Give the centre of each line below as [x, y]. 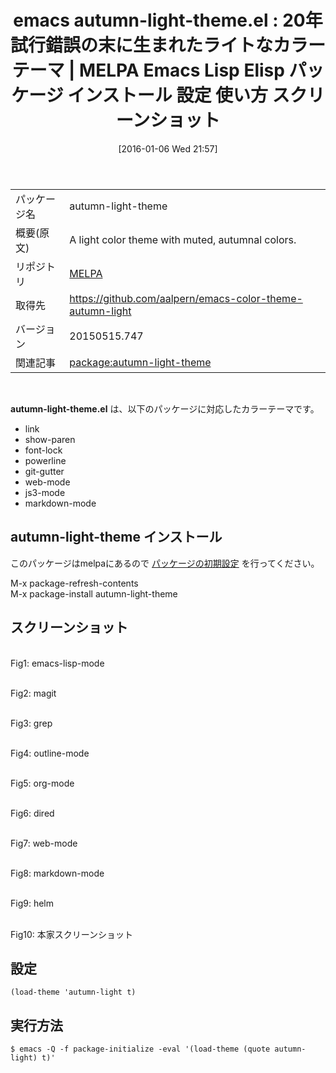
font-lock [43, 450]
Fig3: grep [31, 723]
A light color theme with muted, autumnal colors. [183, 239]
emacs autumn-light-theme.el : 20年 [168, 20]
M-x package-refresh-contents [74, 583]
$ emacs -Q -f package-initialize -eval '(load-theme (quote [140, 1049]
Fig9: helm [32, 903]
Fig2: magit [33, 693]
